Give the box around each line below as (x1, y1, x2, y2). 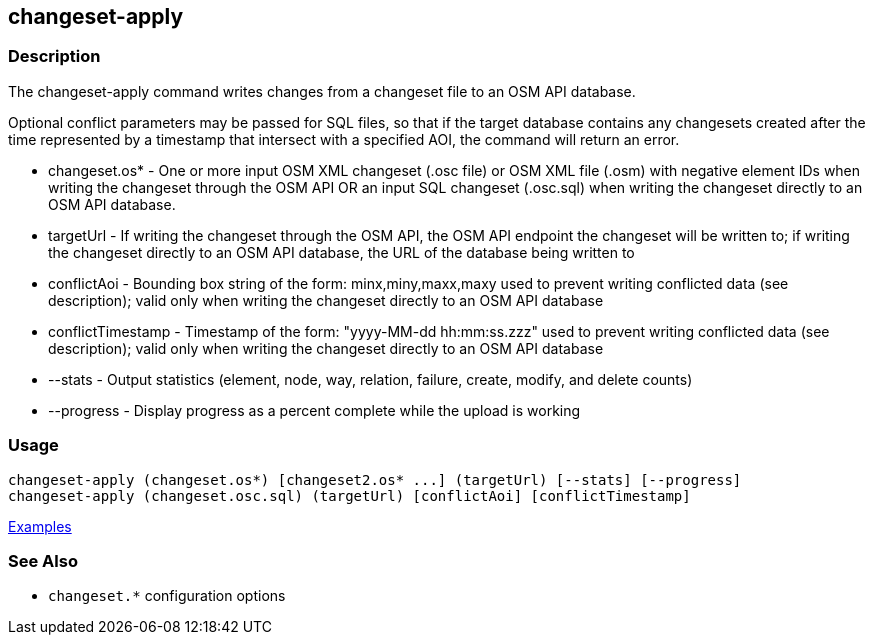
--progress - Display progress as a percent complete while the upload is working (48, 401, 581, 419)
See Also (8, 550, 78, 571)
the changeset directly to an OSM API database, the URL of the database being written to (48, 243, 635, 261)
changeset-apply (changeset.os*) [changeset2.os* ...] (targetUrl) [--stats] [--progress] (8, 471, 742, 488)
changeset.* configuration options (48, 587, 286, 605)
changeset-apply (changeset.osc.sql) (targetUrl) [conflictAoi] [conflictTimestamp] (8, 487, 691, 504)
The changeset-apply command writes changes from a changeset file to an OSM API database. (8, 82, 636, 100)
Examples (8, 517, 72, 535)
